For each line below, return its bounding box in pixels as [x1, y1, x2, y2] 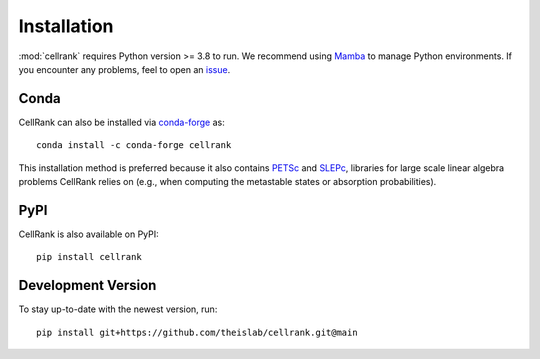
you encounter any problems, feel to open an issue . [18, 63, 231, 75]
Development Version [18, 277, 157, 294]
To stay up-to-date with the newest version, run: [18, 303, 218, 315]
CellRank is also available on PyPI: [18, 228, 159, 240]
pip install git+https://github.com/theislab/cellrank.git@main [36, 326, 359, 338]
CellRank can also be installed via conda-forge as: [18, 116, 225, 128]
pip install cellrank [36, 251, 142, 263]
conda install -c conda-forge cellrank [36, 140, 232, 151]
